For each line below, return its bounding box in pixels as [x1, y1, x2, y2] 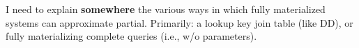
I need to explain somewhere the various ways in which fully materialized [6, 2, 326, 16]
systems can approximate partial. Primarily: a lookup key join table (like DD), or [6, 15, 353, 29]
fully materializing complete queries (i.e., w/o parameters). [6, 29, 257, 43]
